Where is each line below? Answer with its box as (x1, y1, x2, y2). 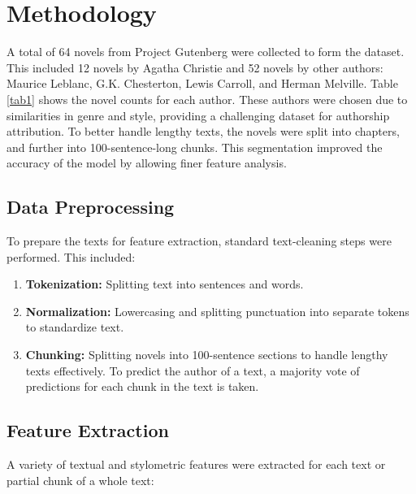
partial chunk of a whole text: (6, 471, 154, 488)
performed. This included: (6, 248, 136, 265)
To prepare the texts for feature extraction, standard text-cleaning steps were (6, 232, 392, 249)
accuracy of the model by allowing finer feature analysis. (6, 154, 287, 171)
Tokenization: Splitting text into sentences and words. (25, 275, 304, 292)
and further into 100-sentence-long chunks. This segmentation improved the (6, 138, 383, 155)
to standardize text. (25, 318, 124, 336)
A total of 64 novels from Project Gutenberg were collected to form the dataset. (6, 43, 405, 60)
